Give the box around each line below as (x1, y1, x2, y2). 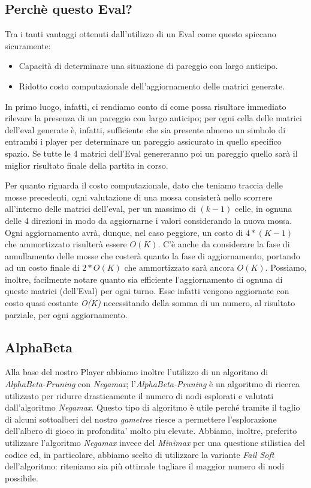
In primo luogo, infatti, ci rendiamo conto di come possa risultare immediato (5, 100, 286, 112)
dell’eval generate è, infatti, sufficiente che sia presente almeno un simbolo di (5, 123, 286, 136)
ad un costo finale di (5, 261, 80, 274)
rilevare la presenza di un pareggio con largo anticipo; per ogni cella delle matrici (5, 112, 302, 124)
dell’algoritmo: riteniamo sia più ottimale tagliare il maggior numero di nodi (5, 460, 285, 472)
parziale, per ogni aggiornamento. (5, 308, 128, 321)
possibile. (5, 471, 38, 484)
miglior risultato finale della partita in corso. (5, 158, 168, 171)
